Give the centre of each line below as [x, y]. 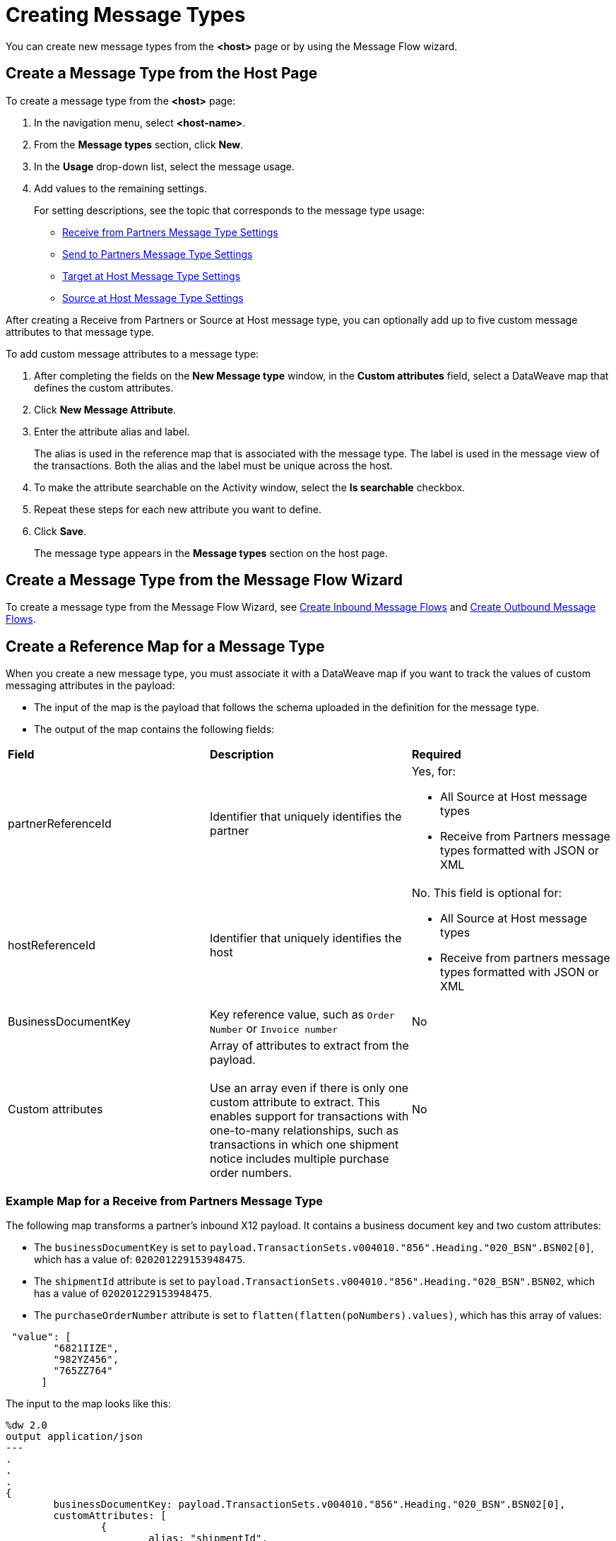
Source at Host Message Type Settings [153, 298]
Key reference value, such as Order [302, 1015]
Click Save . [60, 531]
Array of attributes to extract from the [309, 1046]
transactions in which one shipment [304, 1145]
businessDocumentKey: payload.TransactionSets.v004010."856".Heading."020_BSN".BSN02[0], [309, 1505]
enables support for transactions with [309, 1117]
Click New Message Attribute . [105, 409]
